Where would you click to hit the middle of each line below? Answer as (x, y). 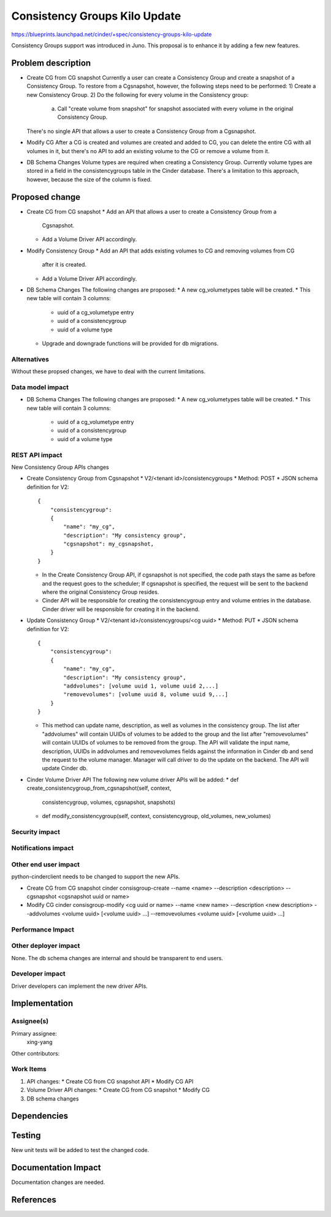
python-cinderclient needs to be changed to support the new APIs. (96, 877)
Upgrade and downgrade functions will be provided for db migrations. (130, 343)
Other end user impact (45, 864)
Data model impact (40, 387)
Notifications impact (42, 848)
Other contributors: (36, 1053)
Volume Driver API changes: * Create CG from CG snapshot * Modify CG (118, 1090)
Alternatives (30, 359)
